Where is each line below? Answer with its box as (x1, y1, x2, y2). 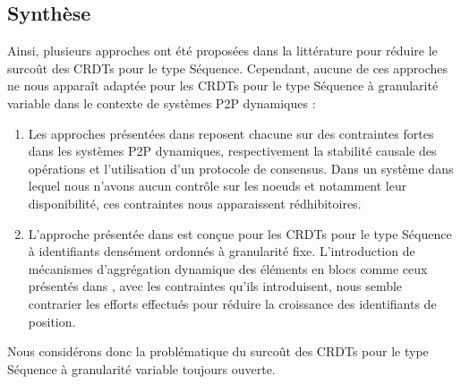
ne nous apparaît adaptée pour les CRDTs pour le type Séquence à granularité (7, 76, 439, 95)
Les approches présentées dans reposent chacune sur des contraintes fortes (28, 124, 434, 142)
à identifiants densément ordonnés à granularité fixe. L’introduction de (28, 242, 415, 260)
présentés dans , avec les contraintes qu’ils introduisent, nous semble (28, 277, 403, 295)
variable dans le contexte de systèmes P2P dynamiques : (7, 93, 316, 112)
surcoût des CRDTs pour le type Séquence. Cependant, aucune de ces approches (7, 58, 448, 77)
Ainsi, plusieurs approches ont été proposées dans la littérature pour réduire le (7, 41, 438, 60)
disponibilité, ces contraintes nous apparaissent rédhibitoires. (28, 193, 362, 212)
